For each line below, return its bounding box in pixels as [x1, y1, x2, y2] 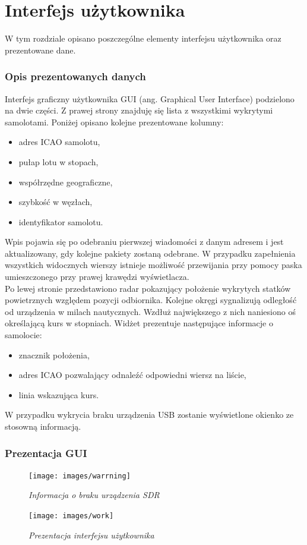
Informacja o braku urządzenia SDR [29, 489, 160, 501]
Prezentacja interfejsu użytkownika [29, 528, 154, 541]
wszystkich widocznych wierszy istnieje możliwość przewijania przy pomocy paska [5, 259, 302, 271]
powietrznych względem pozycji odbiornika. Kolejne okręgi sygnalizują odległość [5, 294, 297, 306]
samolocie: [5, 329, 42, 341]
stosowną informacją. [5, 420, 81, 432]
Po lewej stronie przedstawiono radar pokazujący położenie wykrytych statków [5, 282, 291, 294]
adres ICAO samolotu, [18, 136, 100, 148]
